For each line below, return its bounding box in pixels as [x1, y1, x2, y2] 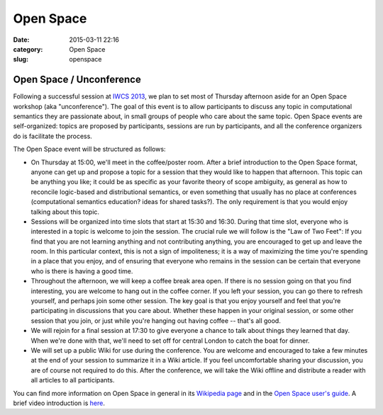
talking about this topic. [30, 207, 99, 216]
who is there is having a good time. [30, 266, 133, 275]
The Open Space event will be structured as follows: [13, 145, 166, 154]
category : [13, 45, 43, 53]
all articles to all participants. [30, 376, 115, 385]
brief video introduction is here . [13, 399, 106, 407]
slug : [13, 55, 28, 64]
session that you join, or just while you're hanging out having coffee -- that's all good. [30, 316, 282, 325]
